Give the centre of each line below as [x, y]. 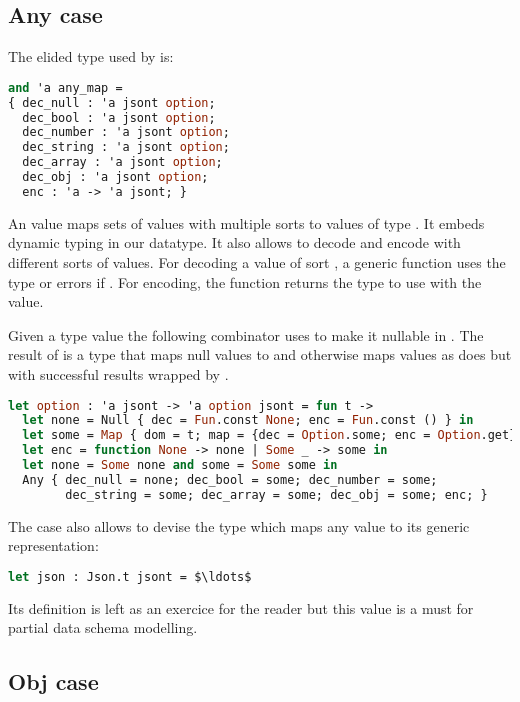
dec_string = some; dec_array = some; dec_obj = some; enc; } [276, 494]
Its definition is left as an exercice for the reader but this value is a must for [241, 607]
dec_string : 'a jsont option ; [126, 147]
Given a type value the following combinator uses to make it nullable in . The [246, 334]
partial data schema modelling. [103, 627]
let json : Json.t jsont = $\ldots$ [130, 576]
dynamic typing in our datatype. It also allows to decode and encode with [234, 242]
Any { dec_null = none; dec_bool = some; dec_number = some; [230, 479]
